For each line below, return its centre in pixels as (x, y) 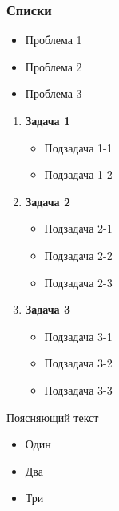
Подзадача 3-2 (78, 363)
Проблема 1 (54, 40)
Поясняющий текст (53, 417)
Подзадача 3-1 (78, 336)
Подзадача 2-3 (78, 282)
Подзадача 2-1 (78, 228)
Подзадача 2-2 (78, 255)
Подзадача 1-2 (78, 174)
